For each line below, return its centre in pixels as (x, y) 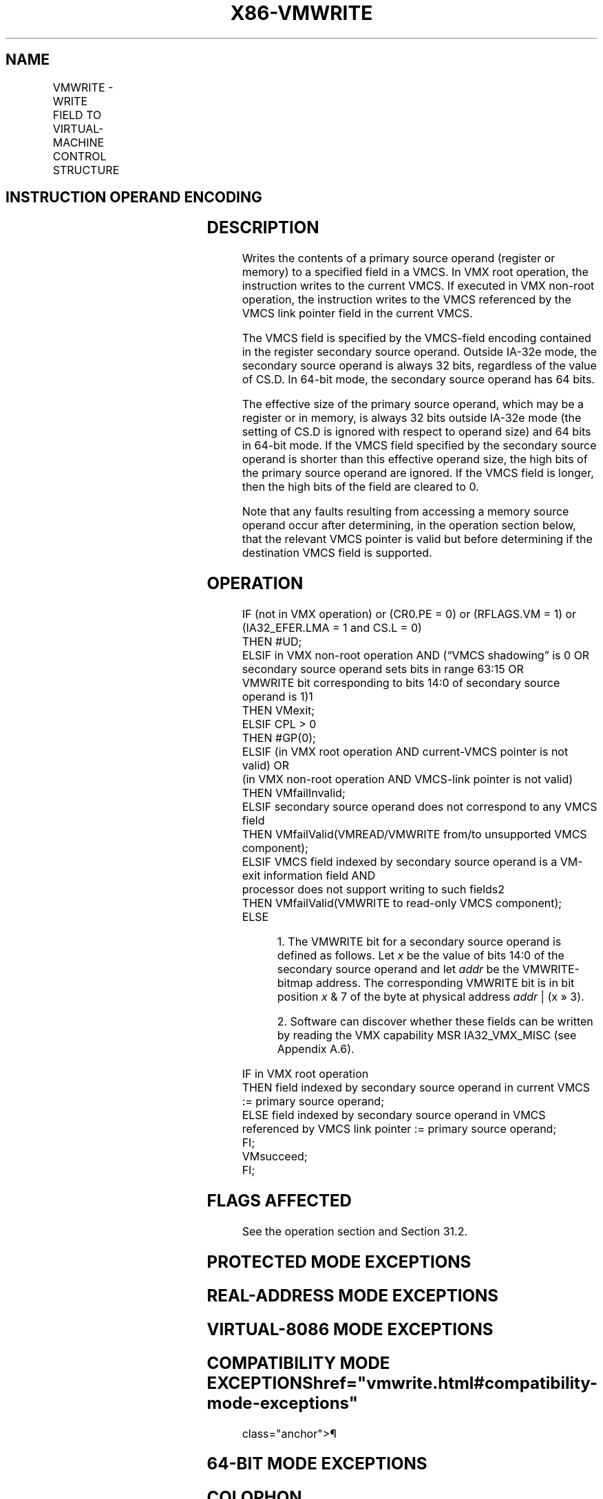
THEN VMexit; (278, 711)
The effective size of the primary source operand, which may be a (413, 404)
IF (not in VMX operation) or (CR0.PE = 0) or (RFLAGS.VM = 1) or (409, 614)
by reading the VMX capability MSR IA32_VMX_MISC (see (427, 1035)
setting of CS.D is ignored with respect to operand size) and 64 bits (416, 432)
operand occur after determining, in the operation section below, (409, 525)
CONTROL (80, 156)
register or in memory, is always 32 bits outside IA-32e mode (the (412, 418)
